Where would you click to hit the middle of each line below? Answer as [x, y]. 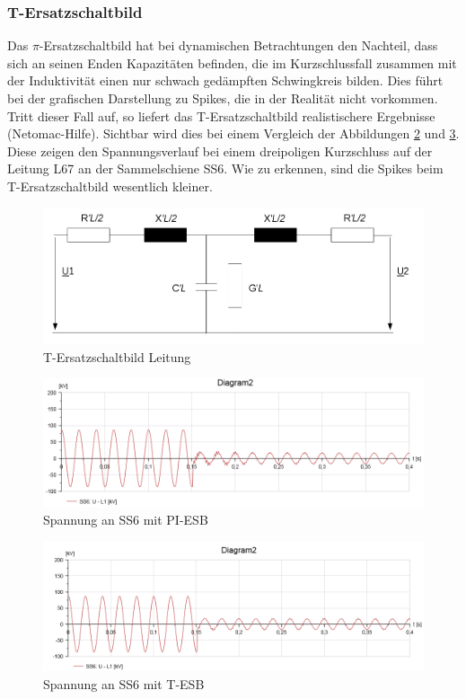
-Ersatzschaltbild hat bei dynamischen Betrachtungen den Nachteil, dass [238, 45]
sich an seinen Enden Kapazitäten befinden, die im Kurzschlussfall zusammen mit [232, 62]
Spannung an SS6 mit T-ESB [124, 683]
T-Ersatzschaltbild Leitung [117, 356]
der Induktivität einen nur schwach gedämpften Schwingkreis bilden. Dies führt [225, 80]
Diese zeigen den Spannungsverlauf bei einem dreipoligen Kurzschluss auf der [220, 150]
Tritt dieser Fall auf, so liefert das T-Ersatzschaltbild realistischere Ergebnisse [221, 115]
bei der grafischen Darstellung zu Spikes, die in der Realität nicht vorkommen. [223, 98]
